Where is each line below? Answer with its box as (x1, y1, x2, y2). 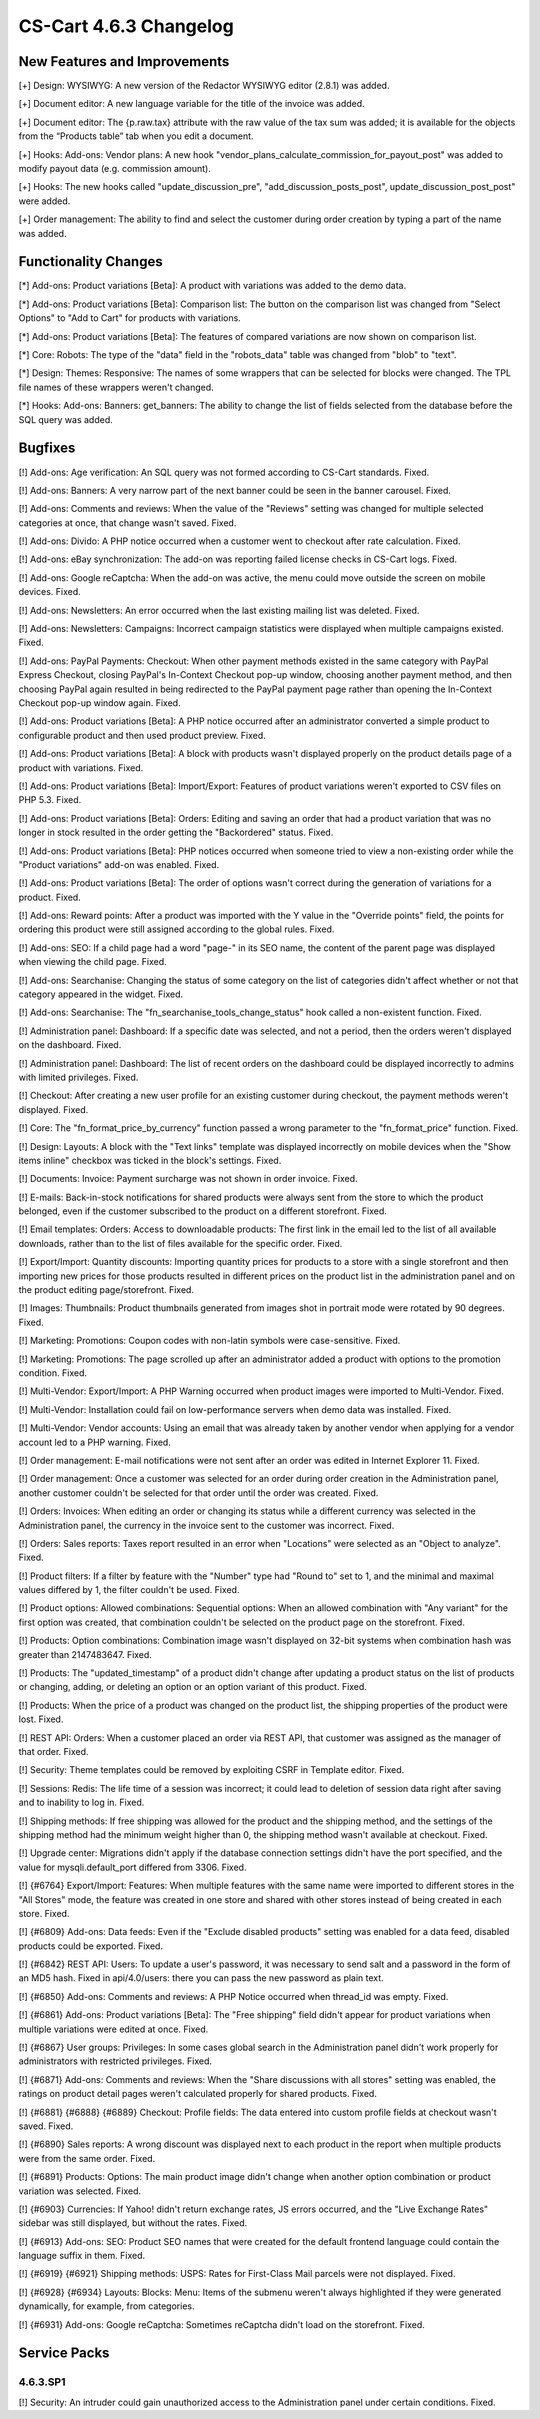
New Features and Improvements (18, 53, 230, 70)
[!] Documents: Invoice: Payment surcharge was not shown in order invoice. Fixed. (18, 1173, 359, 1185)
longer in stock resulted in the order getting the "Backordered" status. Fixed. (18, 826, 334, 839)
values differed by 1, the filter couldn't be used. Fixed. (18, 1584, 240, 1596)
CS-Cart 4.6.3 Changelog (18, 15, 234, 37)
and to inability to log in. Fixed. (18, 1796, 145, 1809)
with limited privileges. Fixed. (18, 1071, 139, 1083)
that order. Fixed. (18, 1745, 89, 1757)
